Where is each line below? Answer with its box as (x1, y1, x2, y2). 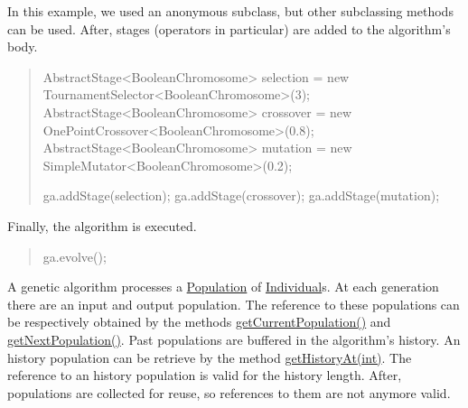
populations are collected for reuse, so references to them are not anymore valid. (7, 383, 451, 402)
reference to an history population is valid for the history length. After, (7, 366, 402, 385)
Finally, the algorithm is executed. (7, 216, 197, 235)
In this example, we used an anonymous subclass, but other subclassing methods (7, 2, 454, 20)
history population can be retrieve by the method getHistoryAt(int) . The (7, 348, 412, 366)
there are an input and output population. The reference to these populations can (7, 294, 460, 313)
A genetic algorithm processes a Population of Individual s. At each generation (7, 277, 439, 296)
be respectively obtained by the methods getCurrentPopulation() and (7, 312, 391, 331)
